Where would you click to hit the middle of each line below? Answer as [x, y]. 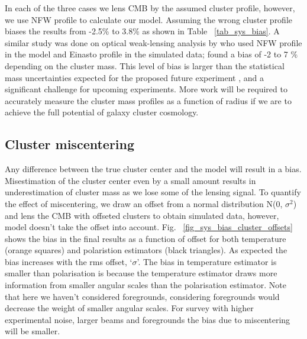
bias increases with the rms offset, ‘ [69, 261]
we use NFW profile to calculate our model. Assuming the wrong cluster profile [149, 19]
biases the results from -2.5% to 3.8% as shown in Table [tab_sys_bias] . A [142, 31]
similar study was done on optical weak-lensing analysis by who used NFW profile [153, 42]
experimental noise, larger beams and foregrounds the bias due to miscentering [148, 319]
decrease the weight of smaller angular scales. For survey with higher [129, 308]
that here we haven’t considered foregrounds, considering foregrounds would [142, 296]
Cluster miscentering [70, 144]
